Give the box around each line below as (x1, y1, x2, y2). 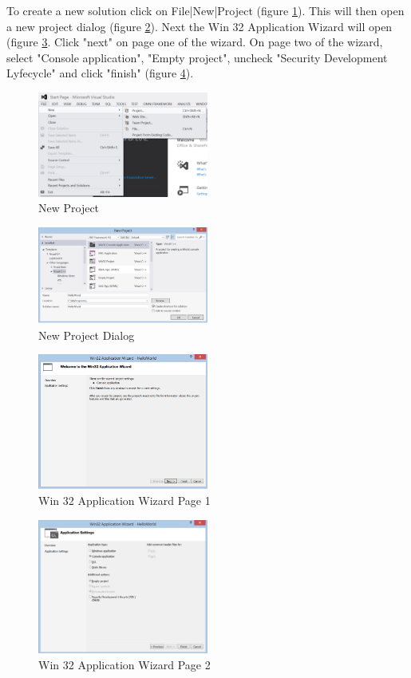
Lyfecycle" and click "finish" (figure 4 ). (6, 65, 194, 81)
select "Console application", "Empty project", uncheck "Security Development (6, 49, 388, 65)
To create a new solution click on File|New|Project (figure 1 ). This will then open (6, 2, 405, 18)
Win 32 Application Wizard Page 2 (38, 656, 211, 672)
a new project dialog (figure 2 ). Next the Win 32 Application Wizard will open (6, 18, 393, 34)
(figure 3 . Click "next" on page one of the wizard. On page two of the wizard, (6, 34, 383, 50)
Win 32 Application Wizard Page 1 (38, 492, 211, 509)
